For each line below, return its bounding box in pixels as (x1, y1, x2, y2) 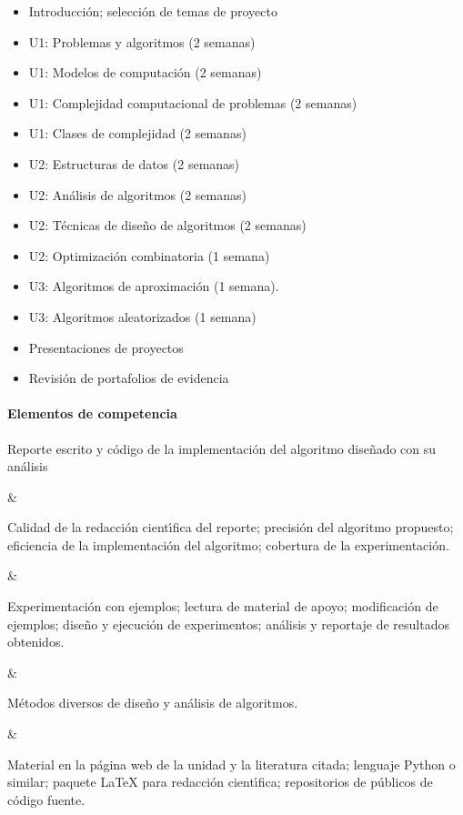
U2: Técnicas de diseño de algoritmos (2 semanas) (28, 216, 307, 235)
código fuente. (7, 790, 86, 809)
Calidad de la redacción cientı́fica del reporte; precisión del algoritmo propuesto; (7, 518, 454, 537)
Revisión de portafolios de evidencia (28, 368, 229, 387)
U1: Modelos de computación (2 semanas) (28, 63, 262, 82)
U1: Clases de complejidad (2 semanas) (28, 124, 247, 143)
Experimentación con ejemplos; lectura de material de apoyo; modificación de (7, 597, 438, 616)
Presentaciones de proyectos (28, 337, 184, 357)
